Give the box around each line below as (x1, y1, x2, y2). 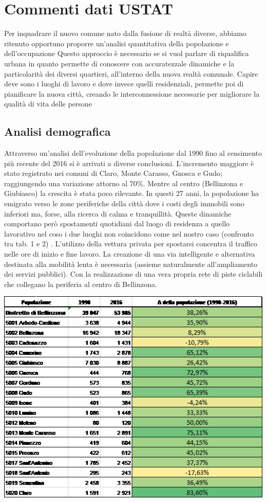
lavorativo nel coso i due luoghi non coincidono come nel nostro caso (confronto (4, 228, 254, 239)
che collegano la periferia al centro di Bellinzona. (4, 278, 157, 289)
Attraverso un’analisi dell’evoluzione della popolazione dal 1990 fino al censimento (4, 148, 262, 158)
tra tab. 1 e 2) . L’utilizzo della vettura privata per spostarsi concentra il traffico (4, 238, 258, 249)
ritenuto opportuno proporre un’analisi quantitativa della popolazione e (4, 38, 229, 48)
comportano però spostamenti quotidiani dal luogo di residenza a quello (4, 218, 230, 229)
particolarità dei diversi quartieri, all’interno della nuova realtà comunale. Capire (4, 68, 258, 79)
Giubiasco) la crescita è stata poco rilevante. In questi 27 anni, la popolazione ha (4, 188, 259, 199)
